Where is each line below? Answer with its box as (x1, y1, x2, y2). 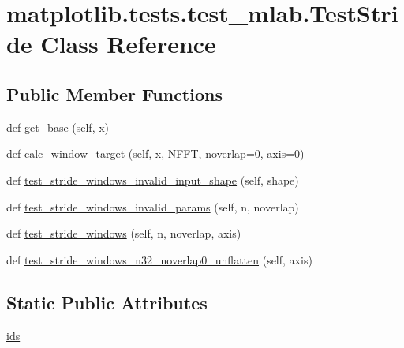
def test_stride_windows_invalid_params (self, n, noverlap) (6, 198, 299, 215)
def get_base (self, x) (6, 118, 110, 135)
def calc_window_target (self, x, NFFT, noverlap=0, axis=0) (6, 145, 305, 162)
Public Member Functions (6, 81, 223, 106)
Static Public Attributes (6, 290, 208, 314)
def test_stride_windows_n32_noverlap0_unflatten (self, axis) (6, 251, 312, 268)
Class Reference (40, 28, 216, 60)
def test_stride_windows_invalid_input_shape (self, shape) (6, 171, 299, 188)
